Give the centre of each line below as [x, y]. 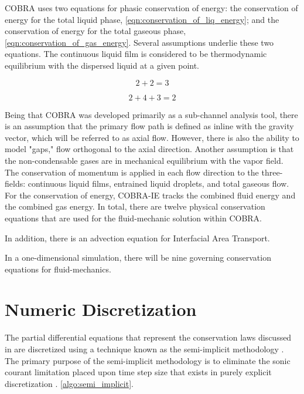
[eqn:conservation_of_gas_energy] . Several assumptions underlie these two [139, 42]
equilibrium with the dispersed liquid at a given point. [102, 65]
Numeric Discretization [101, 309]
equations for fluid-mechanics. [58, 269]
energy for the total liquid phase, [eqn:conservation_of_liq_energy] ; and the [142, 19]
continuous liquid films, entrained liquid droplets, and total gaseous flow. [158, 183]
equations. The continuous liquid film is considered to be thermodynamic [136, 54]
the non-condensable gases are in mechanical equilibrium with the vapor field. [144, 160]
